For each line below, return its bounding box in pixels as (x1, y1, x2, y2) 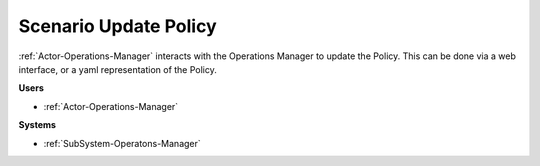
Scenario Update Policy (18, 15, 217, 37)
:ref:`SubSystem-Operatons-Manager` (43, 137, 202, 149)
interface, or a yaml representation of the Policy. (18, 63, 217, 75)
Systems (18, 119, 57, 131)
